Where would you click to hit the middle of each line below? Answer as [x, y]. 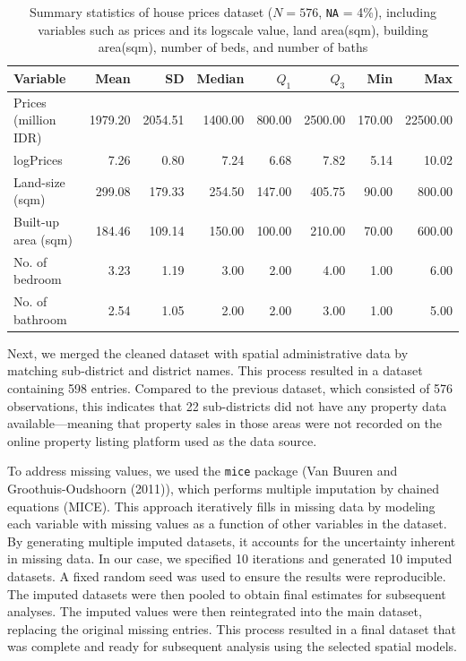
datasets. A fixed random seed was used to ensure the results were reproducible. [227, 575]
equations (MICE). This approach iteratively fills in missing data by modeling [221, 506]
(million [35, 120]
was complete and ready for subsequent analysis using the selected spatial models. [233, 646]
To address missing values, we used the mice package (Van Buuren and [203, 471]
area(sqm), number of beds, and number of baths [233, 47]
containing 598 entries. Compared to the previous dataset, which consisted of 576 [230, 387]
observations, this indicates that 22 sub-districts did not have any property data [227, 405]
